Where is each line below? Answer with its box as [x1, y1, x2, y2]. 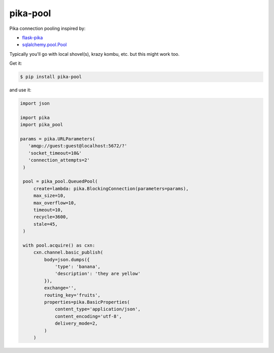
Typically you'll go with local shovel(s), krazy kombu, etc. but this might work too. [9, 51, 180, 57]
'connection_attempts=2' [28, 157, 90, 163]
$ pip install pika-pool [20, 74, 82, 80]
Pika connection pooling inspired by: [9, 25, 86, 31]
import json [20, 100, 50, 107]
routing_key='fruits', [44, 292, 101, 298]
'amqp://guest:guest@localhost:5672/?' [28, 143, 127, 149]
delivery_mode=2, [55, 321, 98, 327]
